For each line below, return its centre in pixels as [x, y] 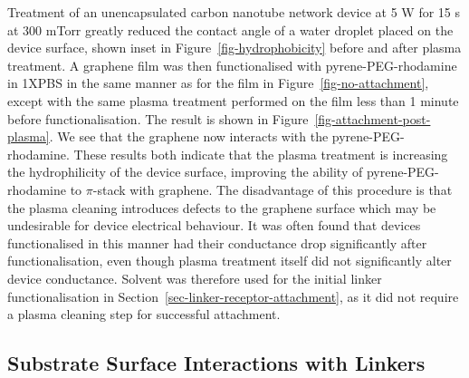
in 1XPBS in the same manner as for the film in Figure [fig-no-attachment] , [218, 83]
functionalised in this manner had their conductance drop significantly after [217, 242]
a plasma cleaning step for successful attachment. [144, 314]
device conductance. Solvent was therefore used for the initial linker [195, 278]
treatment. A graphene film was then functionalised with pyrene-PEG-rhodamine [232, 65]
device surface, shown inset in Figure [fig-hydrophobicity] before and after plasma [234, 48]
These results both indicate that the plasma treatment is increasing [261, 154]
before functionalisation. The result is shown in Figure [158, 118]
